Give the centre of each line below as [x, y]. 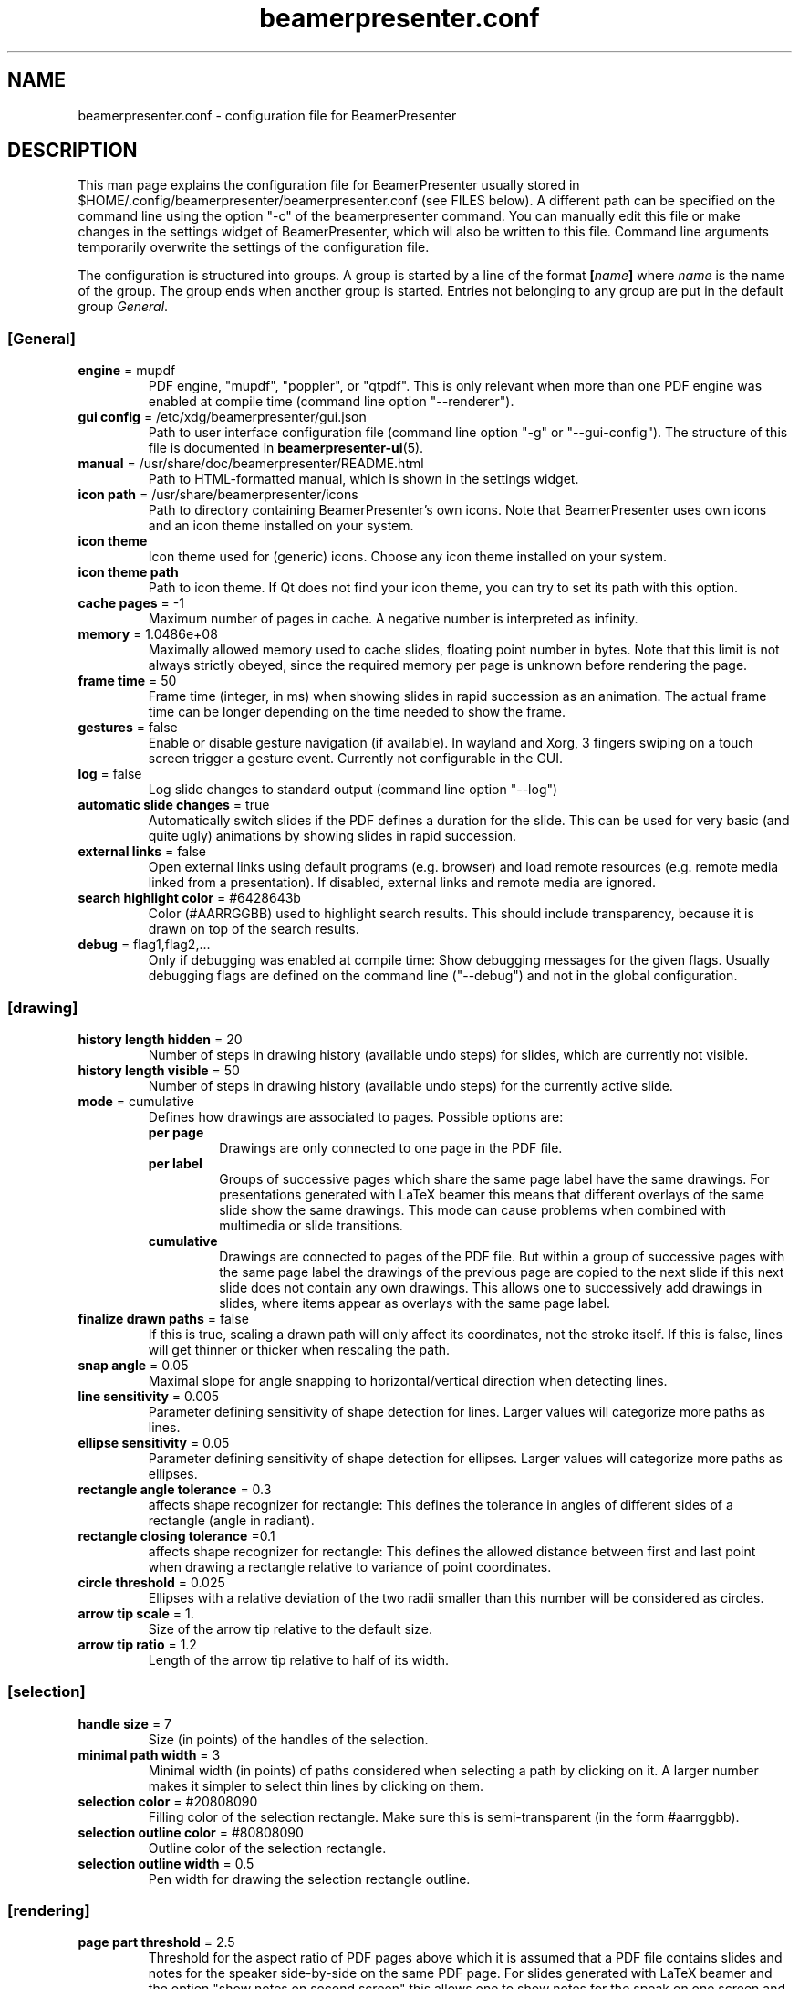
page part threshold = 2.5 [156, 1942]
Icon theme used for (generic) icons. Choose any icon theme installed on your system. [408, 557]
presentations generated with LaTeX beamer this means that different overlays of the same [492, 1194]
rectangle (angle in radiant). [231, 1520]
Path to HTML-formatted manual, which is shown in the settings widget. [363, 479]
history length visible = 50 [159, 1070]
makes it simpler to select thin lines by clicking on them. [316, 1785]
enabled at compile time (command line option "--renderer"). [331, 402]
